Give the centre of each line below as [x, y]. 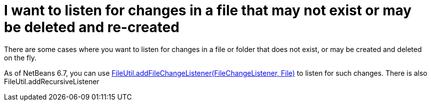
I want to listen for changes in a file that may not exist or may [208, 10]
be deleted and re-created [92, 27]
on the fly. [20, 57]
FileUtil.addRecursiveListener [52, 81]
